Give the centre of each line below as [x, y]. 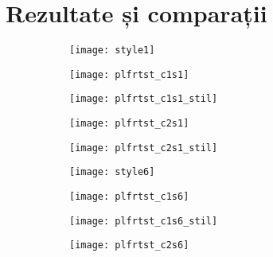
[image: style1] [112, 51]
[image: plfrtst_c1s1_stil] [144, 99]
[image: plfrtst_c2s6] [129, 245]
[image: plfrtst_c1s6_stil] [144, 221]
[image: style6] [112, 172]
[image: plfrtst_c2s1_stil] [144, 148]
